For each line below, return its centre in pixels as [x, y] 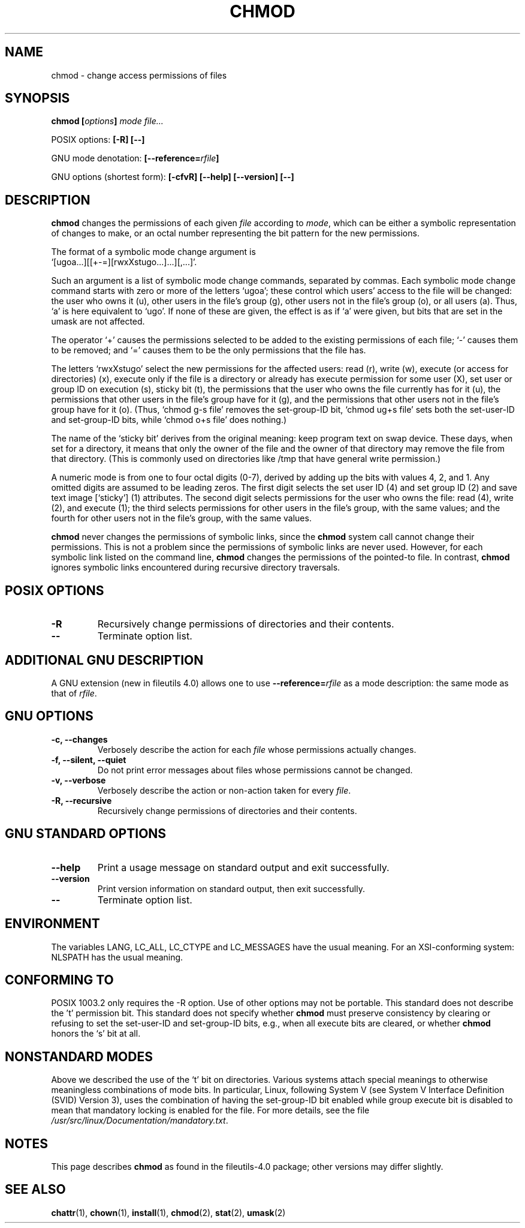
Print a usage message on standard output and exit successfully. [243, 867]
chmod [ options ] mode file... [107, 121]
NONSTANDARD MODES [79, 1056]
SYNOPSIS [37, 98]
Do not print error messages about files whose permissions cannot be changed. [255, 770]
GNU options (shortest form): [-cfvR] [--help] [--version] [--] [173, 177]
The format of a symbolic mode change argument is [153, 252]
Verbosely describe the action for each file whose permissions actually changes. [257, 749]
